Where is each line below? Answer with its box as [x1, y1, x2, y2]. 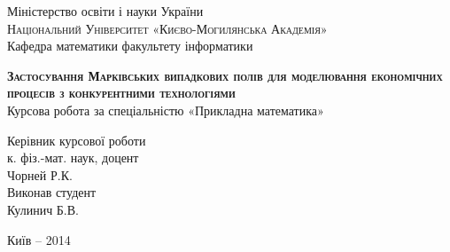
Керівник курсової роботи [7, 130, 146, 149]
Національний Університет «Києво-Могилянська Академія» [7, 19, 328, 37]
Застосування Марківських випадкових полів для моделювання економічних [7, 66, 443, 84]
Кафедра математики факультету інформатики [7, 36, 253, 55]
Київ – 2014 [7, 230, 71, 248]
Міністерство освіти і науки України [7, 2, 204, 20]
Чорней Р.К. [7, 165, 73, 184]
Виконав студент [7, 183, 97, 201]
